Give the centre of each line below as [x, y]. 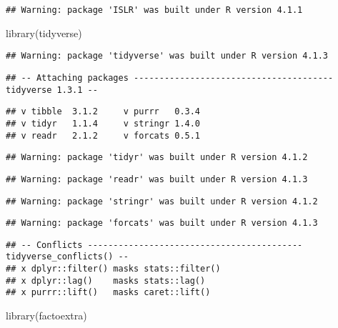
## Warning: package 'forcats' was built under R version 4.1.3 [162, 223]
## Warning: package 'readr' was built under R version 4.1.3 [157, 179]
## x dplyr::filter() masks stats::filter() [113, 269]
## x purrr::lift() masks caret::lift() [108, 293]
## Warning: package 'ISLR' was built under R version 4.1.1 [154, 10]
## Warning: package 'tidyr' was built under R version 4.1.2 [157, 158]
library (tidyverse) [44, 33]
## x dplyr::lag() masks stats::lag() [106, 280]
